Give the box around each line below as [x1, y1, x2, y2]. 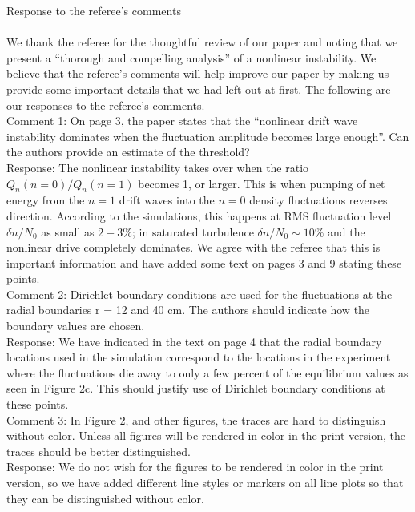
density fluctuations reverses [249, 191, 388, 208]
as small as [41, 223, 95, 240]
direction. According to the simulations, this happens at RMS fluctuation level [6, 207, 392, 224]
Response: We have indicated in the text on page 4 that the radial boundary [6, 333, 382, 349]
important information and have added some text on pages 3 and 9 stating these [6, 254, 402, 271]
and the [328, 223, 365, 240]
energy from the [6, 191, 85, 208]
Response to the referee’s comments [6, 2, 181, 18]
